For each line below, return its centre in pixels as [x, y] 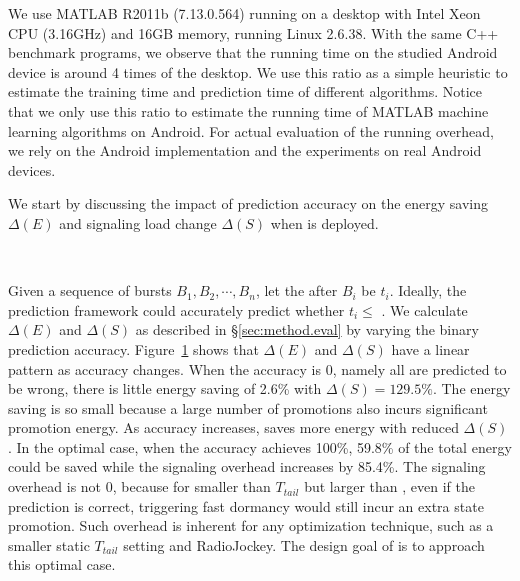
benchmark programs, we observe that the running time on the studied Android [253, 52]
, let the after [296, 290]
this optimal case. [62, 564]
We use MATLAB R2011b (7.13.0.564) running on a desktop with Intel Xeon [244, 13]
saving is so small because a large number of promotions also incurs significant [248, 407]
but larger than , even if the [389, 486]
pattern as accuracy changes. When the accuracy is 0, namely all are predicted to [257, 368]
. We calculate [424, 309]
